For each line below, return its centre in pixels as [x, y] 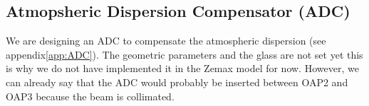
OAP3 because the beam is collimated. [90, 96]
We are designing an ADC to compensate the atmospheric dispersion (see [166, 41]
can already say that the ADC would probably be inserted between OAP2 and [177, 82]
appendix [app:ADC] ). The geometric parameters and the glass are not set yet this [184, 54]
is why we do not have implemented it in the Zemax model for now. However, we [182, 68]
